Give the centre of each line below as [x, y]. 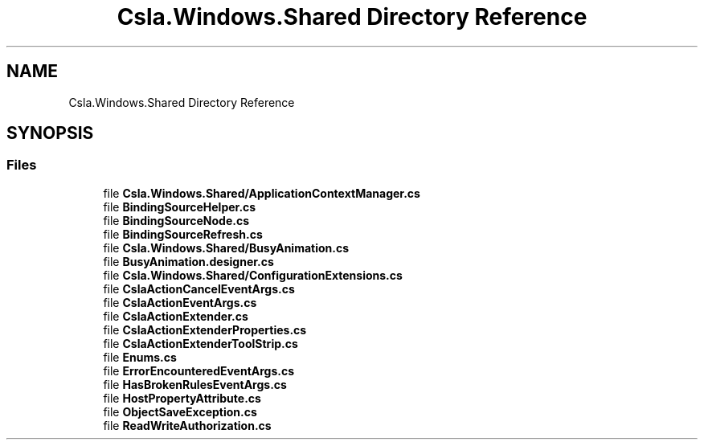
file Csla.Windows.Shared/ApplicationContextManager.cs [262, 193]
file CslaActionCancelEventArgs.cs [199, 288]
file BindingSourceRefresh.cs [183, 234]
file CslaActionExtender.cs [176, 316]
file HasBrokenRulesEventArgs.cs [195, 384]
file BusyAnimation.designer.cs [188, 261]
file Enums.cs [140, 357]
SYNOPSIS [50, 133]
